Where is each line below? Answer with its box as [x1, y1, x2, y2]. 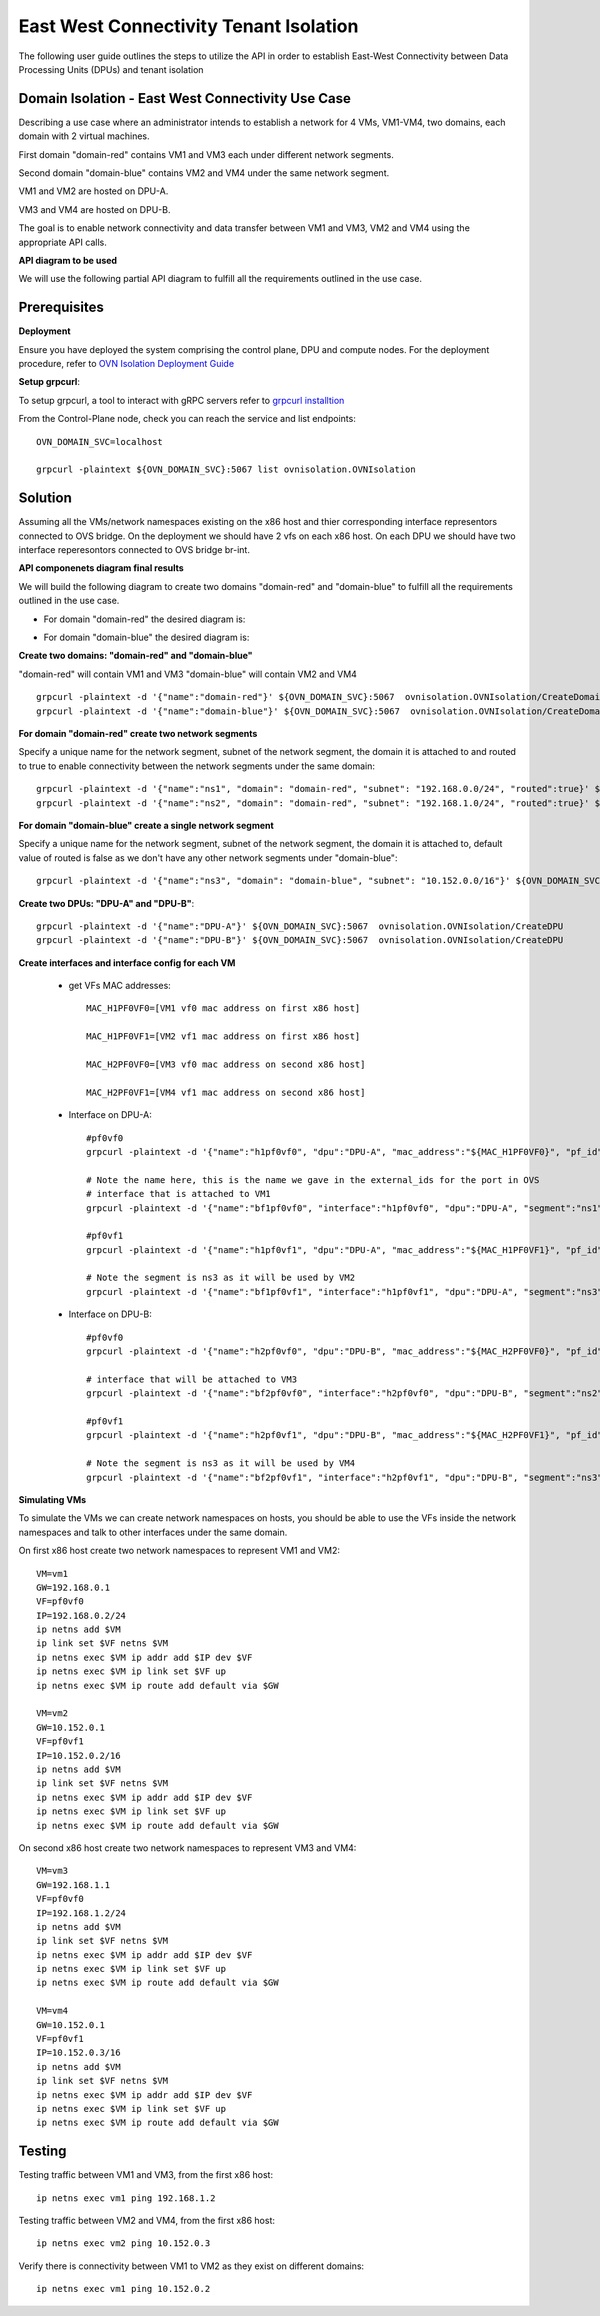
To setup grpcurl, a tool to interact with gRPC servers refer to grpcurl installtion [18, 394, 345, 406]
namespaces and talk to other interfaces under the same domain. [18, 1526, 288, 1538]
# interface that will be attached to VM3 [86, 1373, 298, 1385]
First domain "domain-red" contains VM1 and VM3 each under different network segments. [18, 148, 394, 160]
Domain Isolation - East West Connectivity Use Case [18, 90, 352, 107]
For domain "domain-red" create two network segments [18, 727, 258, 739]
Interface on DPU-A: [68, 1109, 152, 1121]
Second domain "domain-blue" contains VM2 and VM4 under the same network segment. [18, 167, 390, 179]
